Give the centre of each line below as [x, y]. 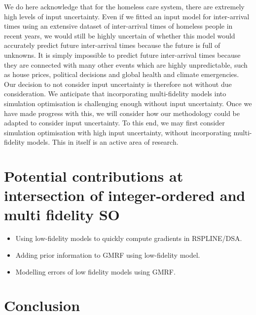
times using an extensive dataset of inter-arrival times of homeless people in [118, 26]
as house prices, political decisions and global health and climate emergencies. [122, 74]
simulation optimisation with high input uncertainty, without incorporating [118, 132]
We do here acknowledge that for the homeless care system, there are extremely [124, 6]
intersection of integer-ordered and [125, 195]
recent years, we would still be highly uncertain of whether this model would [120, 35]
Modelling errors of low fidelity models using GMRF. [95, 271]
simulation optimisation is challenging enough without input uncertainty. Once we [128, 103]
